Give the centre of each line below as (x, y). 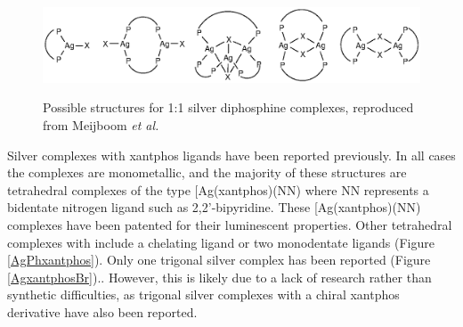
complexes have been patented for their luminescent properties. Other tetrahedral (230, 225)
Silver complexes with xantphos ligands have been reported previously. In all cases (231, 155)
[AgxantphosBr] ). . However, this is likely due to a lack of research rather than (219, 277)
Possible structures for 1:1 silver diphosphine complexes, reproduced (228, 107)
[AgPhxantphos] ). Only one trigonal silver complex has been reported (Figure (219, 260)
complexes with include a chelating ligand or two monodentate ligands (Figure (221, 242)
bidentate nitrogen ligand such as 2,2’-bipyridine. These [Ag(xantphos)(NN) (214, 207)
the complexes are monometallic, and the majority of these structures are (207, 172)
